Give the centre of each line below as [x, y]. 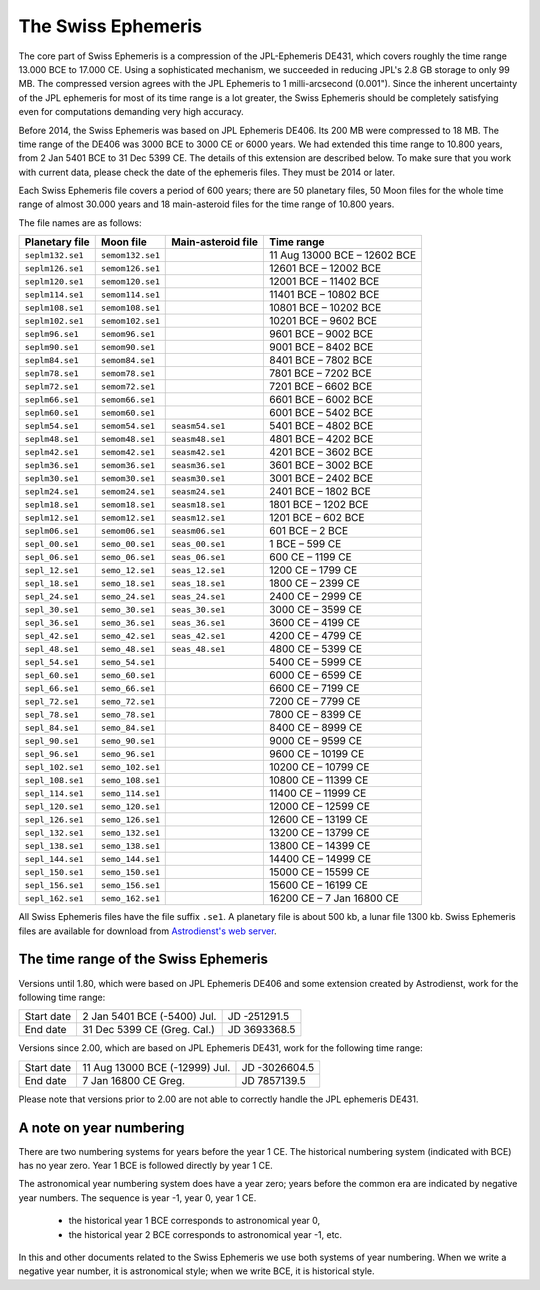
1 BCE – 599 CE [305, 544]
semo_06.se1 [127, 556]
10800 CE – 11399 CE [318, 780]
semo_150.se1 [130, 871]
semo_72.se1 [127, 701]
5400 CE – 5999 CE [315, 662]
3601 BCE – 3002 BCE [321, 465]
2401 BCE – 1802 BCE [320, 492]
